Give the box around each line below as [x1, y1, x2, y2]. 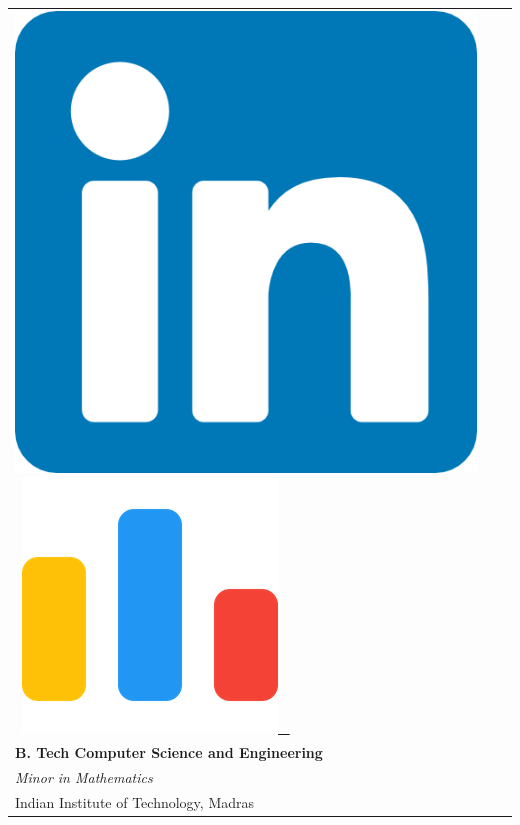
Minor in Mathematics [15, 767, 153, 788]
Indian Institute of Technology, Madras [15, 791, 255, 812]
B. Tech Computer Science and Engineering [15, 742, 323, 763]
